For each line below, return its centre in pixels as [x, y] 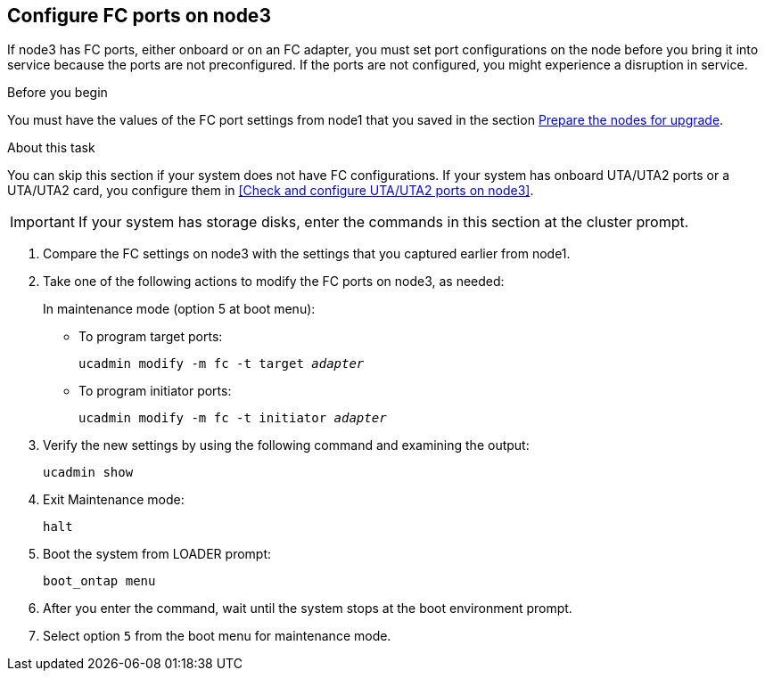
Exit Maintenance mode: [114, 500]
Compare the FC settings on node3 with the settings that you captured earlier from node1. [307, 254]
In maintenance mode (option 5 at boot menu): [179, 309]
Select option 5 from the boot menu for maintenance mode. [217, 636]
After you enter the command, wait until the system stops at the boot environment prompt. [308, 609]
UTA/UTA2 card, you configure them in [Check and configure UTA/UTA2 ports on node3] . [271, 191]
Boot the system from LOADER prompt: [157, 554]
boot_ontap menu [99, 581]
